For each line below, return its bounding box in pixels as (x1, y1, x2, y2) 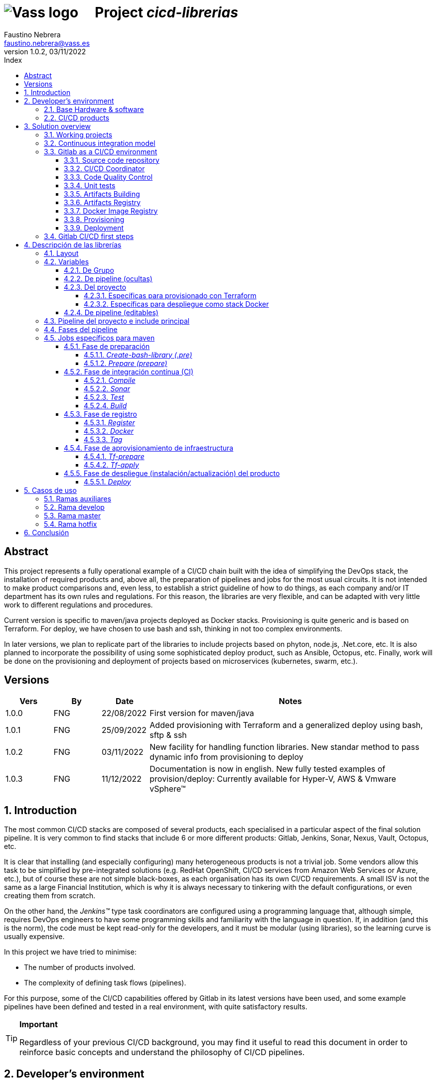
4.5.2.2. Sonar (84, 384, 130, 393)
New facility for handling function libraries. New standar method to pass (149, 742, 420, 752)
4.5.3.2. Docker (84, 426, 134, 435)
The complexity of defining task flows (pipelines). (24, 978, 186, 987)
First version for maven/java (149, 708, 254, 719)
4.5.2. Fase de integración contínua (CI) (64, 367, 193, 376)
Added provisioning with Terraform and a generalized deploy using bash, (149, 720, 423, 730)
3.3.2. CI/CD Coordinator (64, 164, 145, 173)
